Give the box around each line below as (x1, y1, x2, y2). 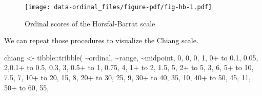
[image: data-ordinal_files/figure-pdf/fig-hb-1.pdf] (25, 4, 212, 11)
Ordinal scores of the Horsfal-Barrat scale (25, 18, 155, 28)
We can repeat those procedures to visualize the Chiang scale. (4, 35, 198, 46)
